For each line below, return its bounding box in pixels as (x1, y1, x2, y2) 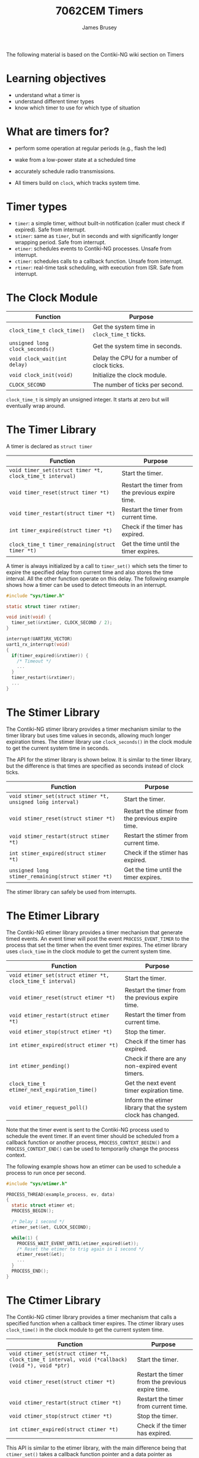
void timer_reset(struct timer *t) (9, 489, 110, 496)
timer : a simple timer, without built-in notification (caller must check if (14, 219, 185, 227)
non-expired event (124, 1061, 178, 1070)
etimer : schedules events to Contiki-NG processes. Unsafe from (14, 245, 172, 252)
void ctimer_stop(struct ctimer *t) (9, 1412, 113, 1419)
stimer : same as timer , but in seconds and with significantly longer (14, 232, 179, 239)
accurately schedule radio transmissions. (14, 168, 115, 175)
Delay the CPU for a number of (92, 354, 178, 362)
